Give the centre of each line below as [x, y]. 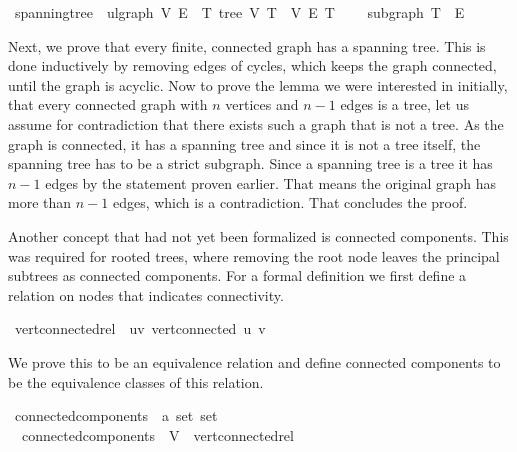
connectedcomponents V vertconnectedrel [157, 434]
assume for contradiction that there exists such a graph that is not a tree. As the [256, 123]
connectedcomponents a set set [116, 415]
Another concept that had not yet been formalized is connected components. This [258, 235]
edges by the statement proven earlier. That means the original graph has [271, 182]
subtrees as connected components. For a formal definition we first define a [237, 275]
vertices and [262, 104]
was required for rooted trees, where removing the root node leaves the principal [254, 255]
